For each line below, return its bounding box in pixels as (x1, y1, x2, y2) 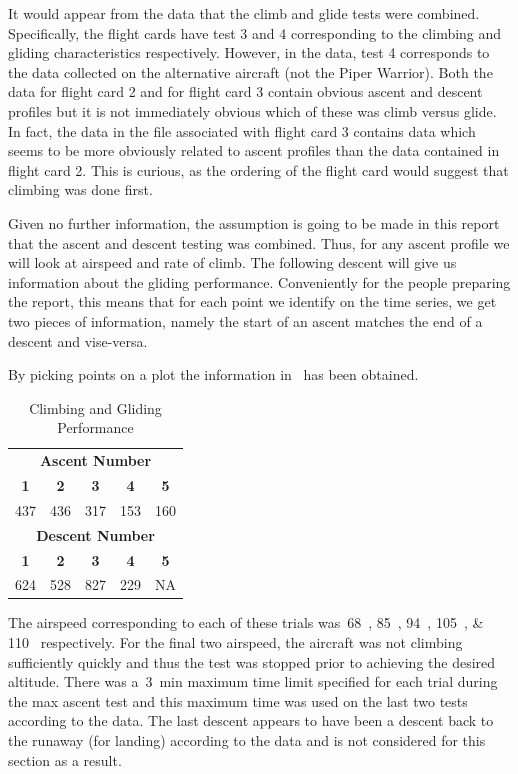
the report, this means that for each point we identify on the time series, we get (8, 291, 497, 312)
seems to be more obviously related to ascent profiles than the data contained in (8, 140, 500, 161)
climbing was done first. (8, 179, 153, 200)
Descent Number (36, 524, 155, 545)
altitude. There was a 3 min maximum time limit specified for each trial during (8, 671, 498, 692)
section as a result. (8, 749, 122, 770)
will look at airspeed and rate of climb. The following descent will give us (8, 252, 457, 273)
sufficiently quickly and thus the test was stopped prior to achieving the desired (8, 651, 496, 672)
